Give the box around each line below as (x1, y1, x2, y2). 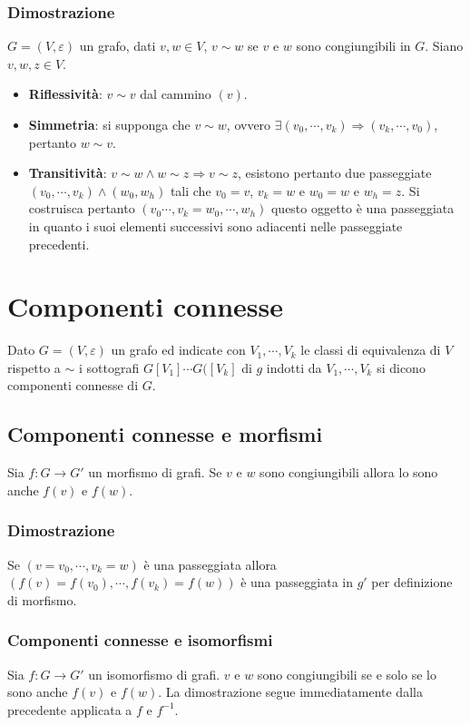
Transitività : (28, 163, 107, 182)
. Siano (425, 36, 464, 55)
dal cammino (140, 84, 211, 103)
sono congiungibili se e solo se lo (257, 664, 436, 683)
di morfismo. (7, 590, 77, 609)
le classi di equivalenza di (300, 340, 441, 359)
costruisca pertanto (28, 199, 135, 218)
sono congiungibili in (296, 36, 411, 55)
